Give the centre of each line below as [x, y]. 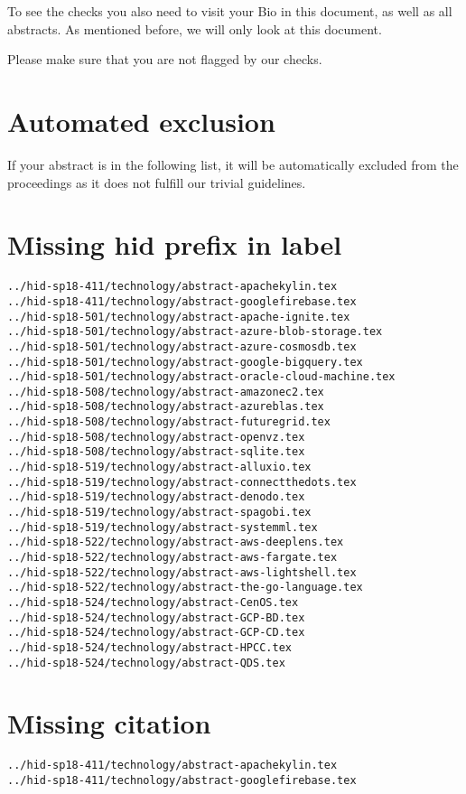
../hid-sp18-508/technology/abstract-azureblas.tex [166, 407]
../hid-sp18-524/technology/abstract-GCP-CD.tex [156, 633]
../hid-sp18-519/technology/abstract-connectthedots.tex [182, 482]
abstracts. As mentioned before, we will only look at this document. [195, 28]
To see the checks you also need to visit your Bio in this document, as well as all [230, 11]
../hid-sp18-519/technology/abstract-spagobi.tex [159, 513]
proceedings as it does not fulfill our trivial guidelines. [157, 182]
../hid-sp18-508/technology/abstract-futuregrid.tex [169, 422]
